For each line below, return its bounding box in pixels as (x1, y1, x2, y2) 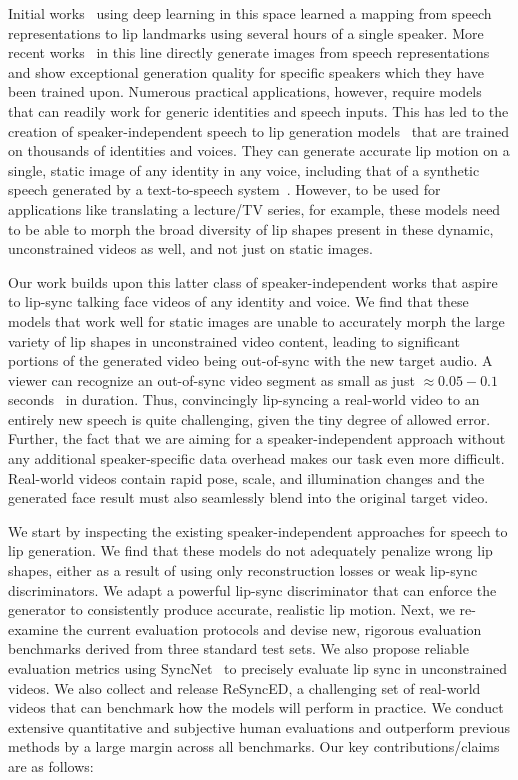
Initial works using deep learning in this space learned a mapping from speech (8, 3, 492, 23)
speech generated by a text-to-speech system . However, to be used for (8, 179, 441, 200)
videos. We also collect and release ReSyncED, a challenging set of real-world (8, 677, 481, 698)
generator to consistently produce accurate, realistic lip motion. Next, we (8, 599, 455, 620)
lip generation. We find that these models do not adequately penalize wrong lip (8, 540, 493, 561)
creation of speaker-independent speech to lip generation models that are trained (8, 120, 509, 141)
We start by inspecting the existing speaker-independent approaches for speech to (8, 520, 508, 541)
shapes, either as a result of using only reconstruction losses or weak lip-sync (8, 560, 478, 581)
